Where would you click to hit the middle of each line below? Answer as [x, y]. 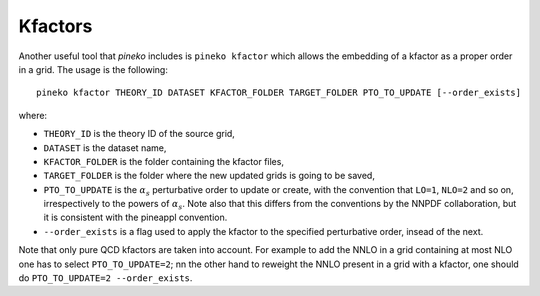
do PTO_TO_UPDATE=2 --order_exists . [105, 278]
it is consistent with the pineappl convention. [135, 217]
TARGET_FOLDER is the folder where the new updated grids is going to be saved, [209, 176]
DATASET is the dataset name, [105, 147]
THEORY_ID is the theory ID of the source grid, [139, 134]
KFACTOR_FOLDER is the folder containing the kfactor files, [164, 161]
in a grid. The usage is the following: [93, 69]
